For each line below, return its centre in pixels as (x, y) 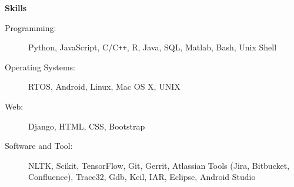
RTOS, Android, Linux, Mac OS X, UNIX (104, 86)
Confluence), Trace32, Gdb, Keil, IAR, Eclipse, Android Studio (142, 177)
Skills (16, 8)
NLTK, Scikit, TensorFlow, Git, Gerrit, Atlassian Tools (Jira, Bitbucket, (159, 165)
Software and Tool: (39, 146)
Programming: (31, 27)
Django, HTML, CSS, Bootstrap (87, 126)
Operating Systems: (40, 67)
